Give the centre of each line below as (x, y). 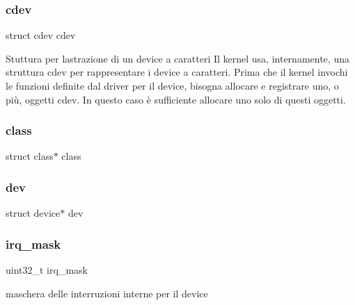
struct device (33, 213)
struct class (30, 156)
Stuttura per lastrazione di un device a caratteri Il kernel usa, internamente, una (177, 58)
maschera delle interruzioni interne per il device (107, 293)
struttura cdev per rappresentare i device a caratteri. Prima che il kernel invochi (177, 72)
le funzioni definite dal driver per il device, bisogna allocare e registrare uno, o (172, 85)
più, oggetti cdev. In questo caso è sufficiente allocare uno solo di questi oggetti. (176, 99)
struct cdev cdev (41, 35)
